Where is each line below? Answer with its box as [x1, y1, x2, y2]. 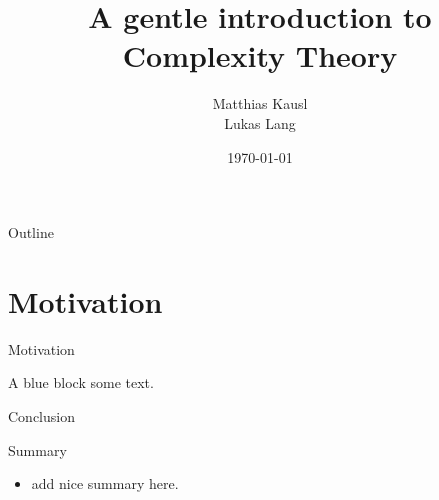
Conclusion [8, 406, 75, 426]
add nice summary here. [31, 473, 179, 494]
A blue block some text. [8, 372, 154, 393]
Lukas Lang [224, 112, 296, 133]
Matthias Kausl [212, 93, 308, 114]
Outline [8, 222, 54, 243]
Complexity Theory [122, 35, 398, 76]
